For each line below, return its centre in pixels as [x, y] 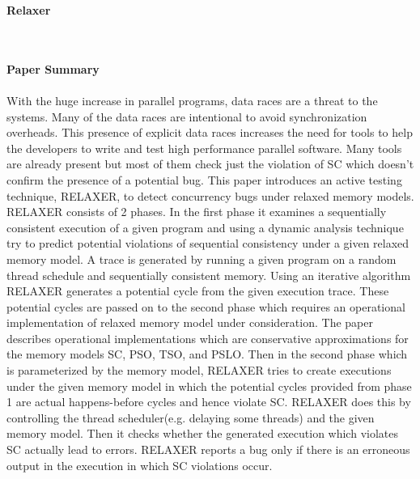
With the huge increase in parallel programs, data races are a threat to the [192, 100]
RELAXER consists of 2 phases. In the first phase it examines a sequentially [197, 212]
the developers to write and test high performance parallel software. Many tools [204, 148]
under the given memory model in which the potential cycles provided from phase [209, 386]
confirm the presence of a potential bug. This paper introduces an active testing [204, 179]
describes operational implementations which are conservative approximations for [208, 338]
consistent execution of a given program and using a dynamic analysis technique [205, 227]
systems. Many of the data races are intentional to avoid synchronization [187, 116]
